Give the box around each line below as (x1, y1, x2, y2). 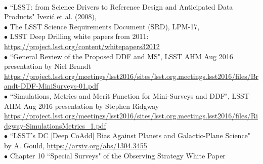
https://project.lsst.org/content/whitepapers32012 (4, 40, 160, 51)
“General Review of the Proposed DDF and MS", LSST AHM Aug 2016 (10, 51, 233, 61)
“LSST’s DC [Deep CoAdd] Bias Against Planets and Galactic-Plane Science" (10, 130, 251, 141)
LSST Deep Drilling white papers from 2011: (10, 31, 149, 42)
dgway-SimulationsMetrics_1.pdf (4, 120, 106, 131)
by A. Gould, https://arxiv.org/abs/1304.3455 (4, 140, 147, 150)
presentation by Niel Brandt (4, 61, 91, 71)
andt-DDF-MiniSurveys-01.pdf (4, 80, 99, 91)
